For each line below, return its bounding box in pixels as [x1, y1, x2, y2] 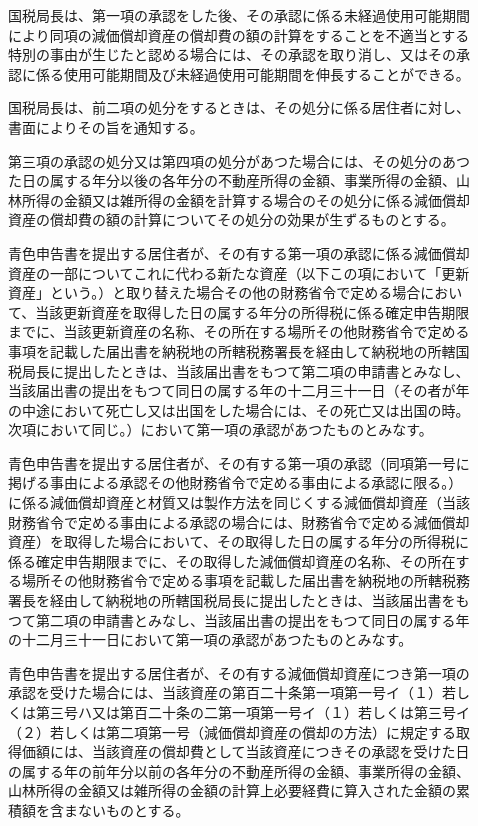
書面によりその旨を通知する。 [8, 116, 204, 137]
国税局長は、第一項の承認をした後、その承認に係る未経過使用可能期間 [8, 5, 470, 25]
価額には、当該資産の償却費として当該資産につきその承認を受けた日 [21, 741, 470, 762]
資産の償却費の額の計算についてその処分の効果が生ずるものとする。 [8, 209, 455, 230]
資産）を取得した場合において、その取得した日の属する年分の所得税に [8, 531, 469, 552]
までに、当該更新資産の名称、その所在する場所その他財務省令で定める [8, 321, 470, 342]
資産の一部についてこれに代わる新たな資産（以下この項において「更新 [8, 262, 470, 283]
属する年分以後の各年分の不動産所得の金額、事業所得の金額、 [49, 170, 456, 191]
